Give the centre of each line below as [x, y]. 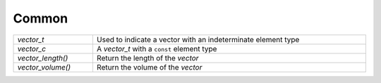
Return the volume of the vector [149, 67]
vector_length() [43, 58]
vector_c [31, 49]
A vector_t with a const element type [157, 49]
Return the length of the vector [147, 58]
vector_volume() [44, 67]
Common [41, 18]
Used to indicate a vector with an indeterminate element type [198, 39]
